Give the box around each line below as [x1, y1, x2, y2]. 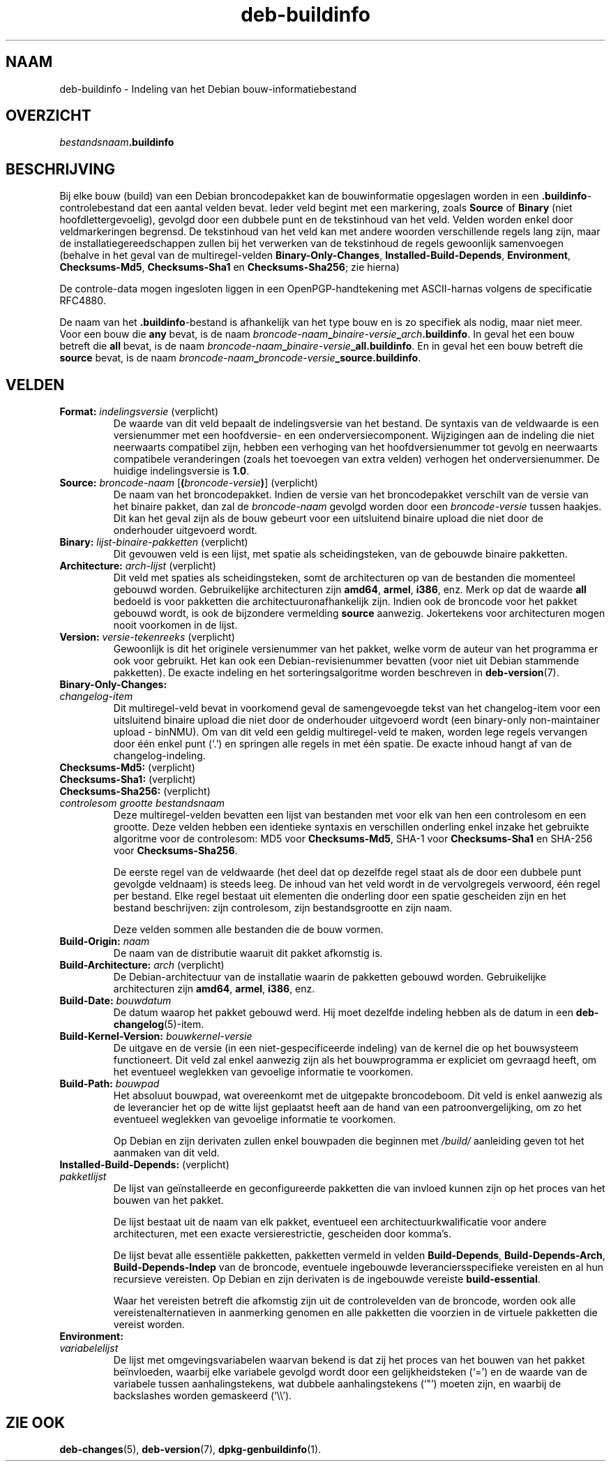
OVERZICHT [6, 107, 91, 125]
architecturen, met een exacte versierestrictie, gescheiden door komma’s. [113, 1228, 452, 1240]
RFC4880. [59, 295, 106, 307]
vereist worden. [113, 1318, 185, 1331]
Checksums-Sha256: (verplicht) [59, 785, 211, 798]
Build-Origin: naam [59, 935, 150, 948]
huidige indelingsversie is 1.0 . [113, 465, 250, 477]
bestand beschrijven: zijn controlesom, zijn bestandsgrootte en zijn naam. [113, 902, 453, 914]
